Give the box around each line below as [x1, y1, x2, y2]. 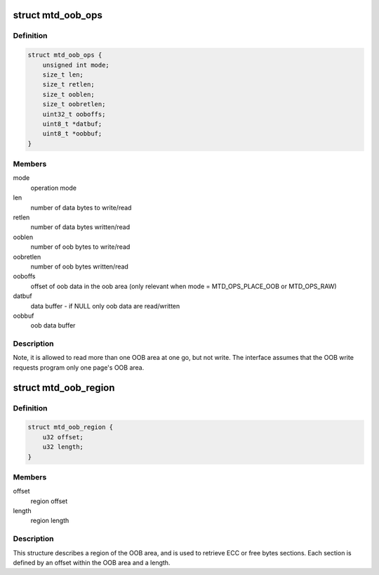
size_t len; [42, 70, 84, 79]
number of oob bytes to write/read [30, 243, 131, 251]
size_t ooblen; [42, 90, 95, 98]
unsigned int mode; [42, 60, 110, 69]
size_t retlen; [42, 81, 95, 89]
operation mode [30, 183, 77, 192]
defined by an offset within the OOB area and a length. [13, 558, 171, 567]
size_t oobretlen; [42, 101, 106, 108]
